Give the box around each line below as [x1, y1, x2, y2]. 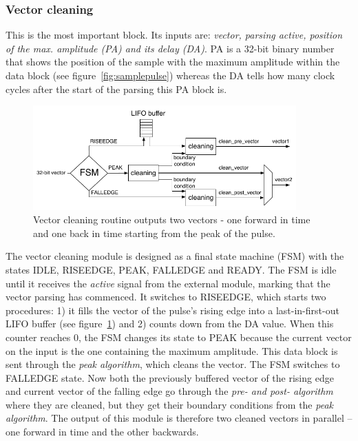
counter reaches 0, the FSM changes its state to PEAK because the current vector [6, 329, 352, 344]
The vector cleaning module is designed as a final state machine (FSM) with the [6, 249, 344, 263]
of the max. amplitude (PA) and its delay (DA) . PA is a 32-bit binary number [6, 41, 335, 55]
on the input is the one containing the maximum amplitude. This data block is [6, 343, 338, 358]
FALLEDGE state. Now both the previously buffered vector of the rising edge [6, 370, 334, 384]
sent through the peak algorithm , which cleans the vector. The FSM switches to [6, 357, 340, 371]
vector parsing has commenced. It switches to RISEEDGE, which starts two [6, 289, 326, 304]
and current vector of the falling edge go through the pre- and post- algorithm [6, 384, 333, 398]
